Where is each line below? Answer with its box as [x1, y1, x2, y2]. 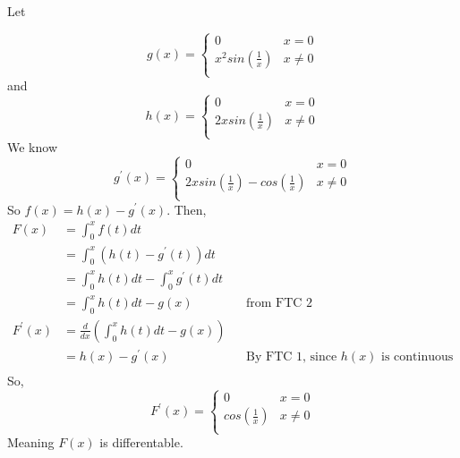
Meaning [7, 433, 55, 452]
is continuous [381, 351, 454, 364]
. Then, [166, 199, 207, 218]
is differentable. [99, 433, 183, 452]
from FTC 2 [246, 297, 313, 310]
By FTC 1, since [246, 351, 337, 364]
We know [7, 138, 57, 157]
